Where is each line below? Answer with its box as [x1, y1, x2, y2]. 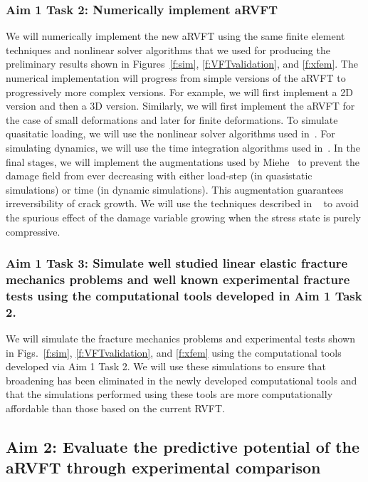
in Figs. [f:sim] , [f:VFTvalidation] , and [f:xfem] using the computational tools [6, 345, 342, 360]
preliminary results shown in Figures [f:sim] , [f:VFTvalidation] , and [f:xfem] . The [6, 56, 358, 71]
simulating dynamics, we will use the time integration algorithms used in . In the [6, 140, 360, 154]
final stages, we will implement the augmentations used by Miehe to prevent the [6, 154, 359, 169]
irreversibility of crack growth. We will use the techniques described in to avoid [6, 196, 359, 211]
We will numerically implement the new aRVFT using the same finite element [6, 28, 345, 43]
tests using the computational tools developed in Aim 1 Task [6, 286, 362, 304]
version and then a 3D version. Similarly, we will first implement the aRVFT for [6, 98, 355, 113]
